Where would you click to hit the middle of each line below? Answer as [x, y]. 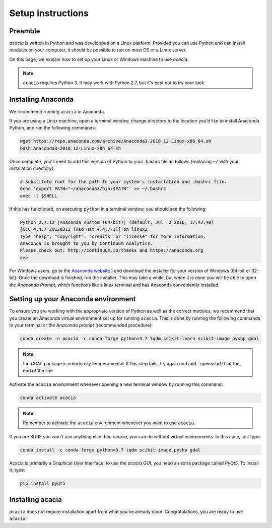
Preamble [25, 31]
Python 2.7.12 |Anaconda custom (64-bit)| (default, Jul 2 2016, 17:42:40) [117, 222]
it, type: [17, 470]
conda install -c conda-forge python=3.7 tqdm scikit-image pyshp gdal [110, 450]
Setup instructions [49, 13]
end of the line [38, 370]
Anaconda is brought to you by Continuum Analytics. [86, 243]
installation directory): [32, 168]
